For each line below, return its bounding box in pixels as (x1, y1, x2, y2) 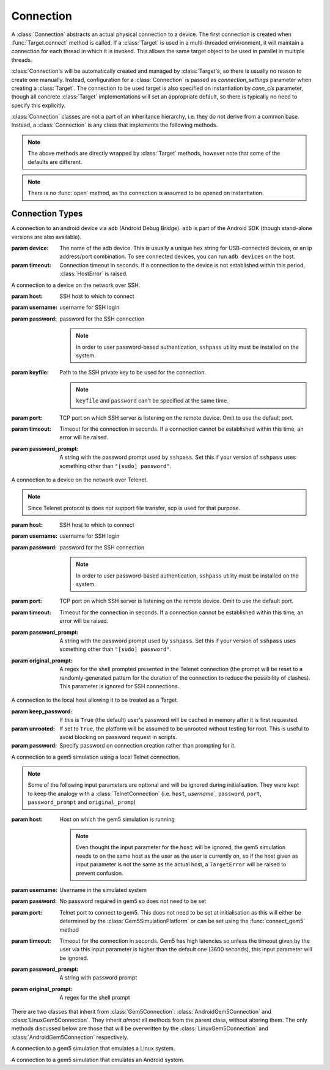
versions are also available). (11, 233, 82, 240)
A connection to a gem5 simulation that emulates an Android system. (11, 1056, 185, 1063)
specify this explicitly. (11, 102, 66, 109)
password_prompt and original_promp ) (28, 798, 136, 806)
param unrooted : (11, 725, 55, 732)
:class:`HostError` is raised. (59, 270, 128, 278)
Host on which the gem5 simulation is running (59, 816, 175, 823)
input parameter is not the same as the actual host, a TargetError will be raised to (76, 861, 287, 868)
